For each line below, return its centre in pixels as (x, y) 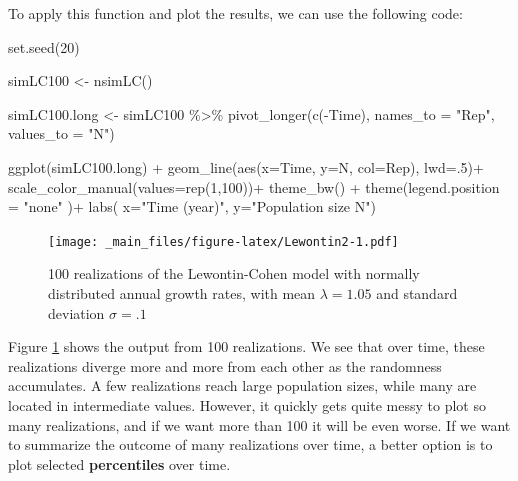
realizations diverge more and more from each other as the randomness (225, 365)
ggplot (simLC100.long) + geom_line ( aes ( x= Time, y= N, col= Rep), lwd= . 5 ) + (246, 166)
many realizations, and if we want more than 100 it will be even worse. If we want (259, 424)
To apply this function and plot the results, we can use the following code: (235, 13)
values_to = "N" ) (61, 133)
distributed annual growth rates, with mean (182, 293)
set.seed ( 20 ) (44, 46)
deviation (76, 312)
